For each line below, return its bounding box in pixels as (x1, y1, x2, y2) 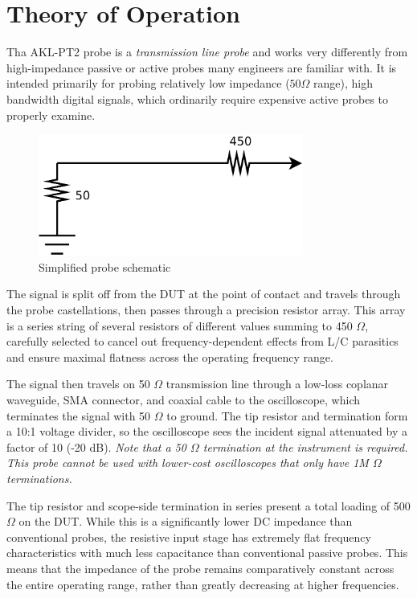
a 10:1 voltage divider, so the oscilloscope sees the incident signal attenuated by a (6, 423, 408, 440)
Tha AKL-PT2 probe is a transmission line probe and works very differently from (6, 43, 408, 60)
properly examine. (6, 106, 96, 123)
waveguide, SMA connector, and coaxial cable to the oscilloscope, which (6, 391, 361, 408)
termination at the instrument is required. (202, 438, 408, 455)
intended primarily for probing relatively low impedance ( (6, 75, 290, 92)
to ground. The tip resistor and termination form (166, 407, 408, 424)
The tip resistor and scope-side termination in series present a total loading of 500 (6, 497, 411, 514)
